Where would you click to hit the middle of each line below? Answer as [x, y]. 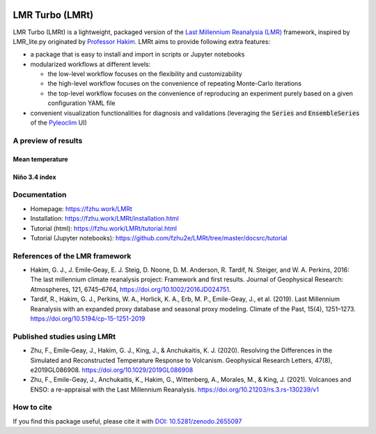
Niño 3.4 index [34, 177]
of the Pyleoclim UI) [58, 123]
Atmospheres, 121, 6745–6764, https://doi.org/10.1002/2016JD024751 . [131, 289]
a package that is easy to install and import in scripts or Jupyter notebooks [138, 54]
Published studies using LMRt [64, 336]
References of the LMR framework [72, 256]
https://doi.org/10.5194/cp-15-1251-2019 [88, 318]
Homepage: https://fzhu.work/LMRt [81, 208]
